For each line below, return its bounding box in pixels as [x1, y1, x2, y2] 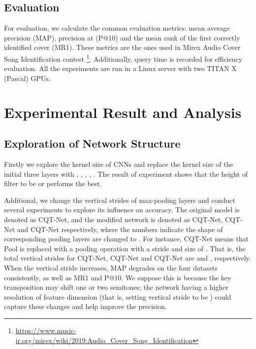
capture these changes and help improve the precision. [4, 301, 167, 311]
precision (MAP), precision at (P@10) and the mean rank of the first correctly [4, 32, 240, 42]
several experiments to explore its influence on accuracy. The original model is [4, 204, 240, 215]
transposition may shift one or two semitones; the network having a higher [4, 282, 228, 292]
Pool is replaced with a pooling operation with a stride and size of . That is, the [4, 243, 246, 253]
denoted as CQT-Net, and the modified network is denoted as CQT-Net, [4, 214, 223, 224]
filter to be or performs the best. [4, 178, 102, 189]
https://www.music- [15, 325, 76, 335]
